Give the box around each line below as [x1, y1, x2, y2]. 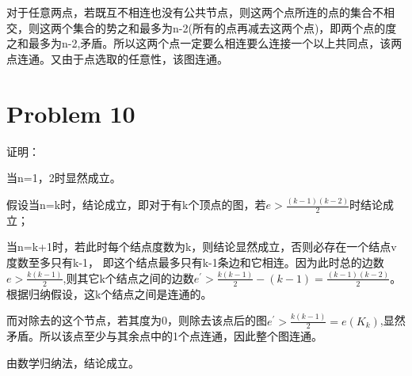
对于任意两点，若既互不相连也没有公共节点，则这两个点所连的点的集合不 [6, 4, 383, 20]
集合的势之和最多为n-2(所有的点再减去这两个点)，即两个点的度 [72, 19, 397, 36]
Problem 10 [6, 97, 135, 129]
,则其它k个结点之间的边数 [63, 269, 194, 286]
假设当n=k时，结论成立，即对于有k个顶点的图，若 [6, 196, 266, 212]
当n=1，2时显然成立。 [6, 169, 121, 186]
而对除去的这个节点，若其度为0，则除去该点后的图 [6, 312, 267, 329]
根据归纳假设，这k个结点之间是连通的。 [6, 285, 212, 302]
